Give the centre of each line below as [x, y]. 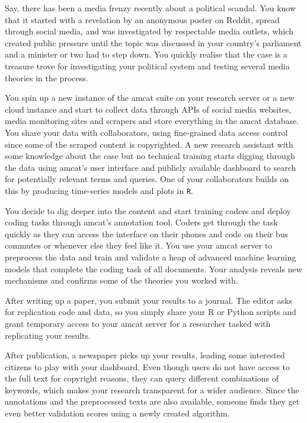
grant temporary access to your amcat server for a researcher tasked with [138, 323]
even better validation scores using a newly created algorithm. [117, 413]
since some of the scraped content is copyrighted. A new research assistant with [149, 144]
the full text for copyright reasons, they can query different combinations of [142, 378]
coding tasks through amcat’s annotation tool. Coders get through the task [141, 222]
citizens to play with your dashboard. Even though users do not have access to [148, 366]
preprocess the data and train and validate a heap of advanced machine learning [151, 257]
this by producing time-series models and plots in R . [99, 190]
